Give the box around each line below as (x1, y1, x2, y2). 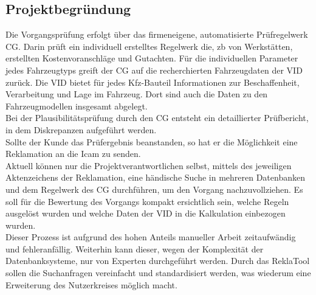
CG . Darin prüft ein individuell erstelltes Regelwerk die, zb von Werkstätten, (5, 40, 293, 52)
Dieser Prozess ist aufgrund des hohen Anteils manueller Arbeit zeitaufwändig (5, 231, 296, 243)
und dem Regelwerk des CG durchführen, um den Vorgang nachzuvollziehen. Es (5, 182, 303, 195)
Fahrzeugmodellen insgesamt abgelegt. (5, 99, 148, 112)
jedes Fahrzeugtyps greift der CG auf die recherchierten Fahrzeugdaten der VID (5, 63, 303, 76)
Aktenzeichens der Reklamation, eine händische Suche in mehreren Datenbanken (5, 171, 305, 184)
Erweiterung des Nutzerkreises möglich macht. (5, 278, 177, 291)
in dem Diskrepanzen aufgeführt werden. (5, 123, 157, 136)
